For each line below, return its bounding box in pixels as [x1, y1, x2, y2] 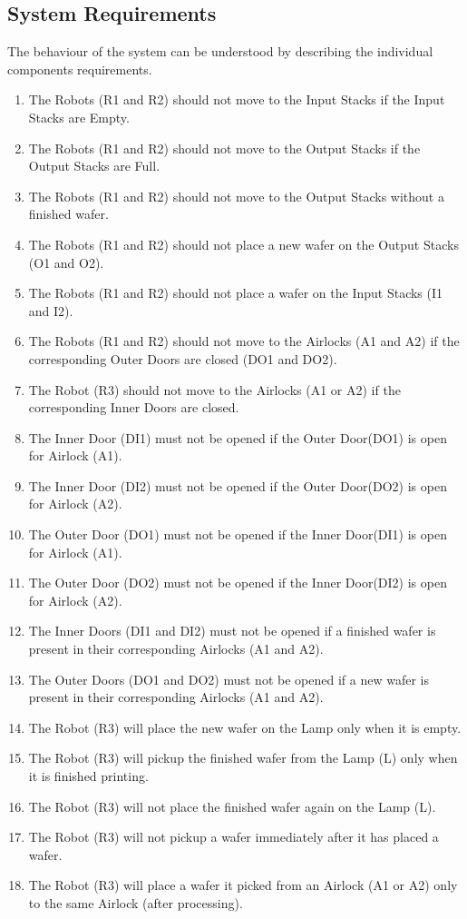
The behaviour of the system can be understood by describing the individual [7, 42, 433, 61]
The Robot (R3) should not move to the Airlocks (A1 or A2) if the [28, 380, 401, 399]
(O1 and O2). [28, 252, 104, 272]
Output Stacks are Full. [28, 156, 161, 175]
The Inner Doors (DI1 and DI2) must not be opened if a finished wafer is [28, 621, 436, 640]
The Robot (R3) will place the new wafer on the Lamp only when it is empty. [28, 717, 462, 736]
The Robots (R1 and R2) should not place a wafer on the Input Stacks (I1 [28, 283, 443, 302]
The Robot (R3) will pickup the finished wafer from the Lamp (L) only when [28, 748, 458, 767]
